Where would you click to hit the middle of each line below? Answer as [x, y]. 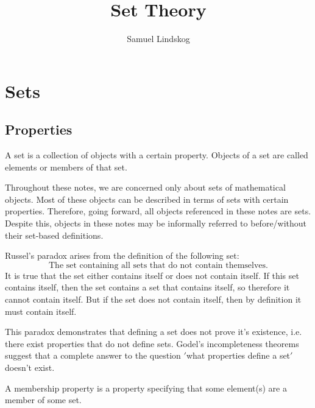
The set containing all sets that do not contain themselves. [158, 265]
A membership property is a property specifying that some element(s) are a [146, 388]
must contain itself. [41, 311]
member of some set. [43, 400]
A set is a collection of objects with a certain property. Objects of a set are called [157, 155]
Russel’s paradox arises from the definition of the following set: [122, 255]
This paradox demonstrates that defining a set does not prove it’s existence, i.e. [154, 332]
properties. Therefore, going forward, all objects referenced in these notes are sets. [158, 211]
